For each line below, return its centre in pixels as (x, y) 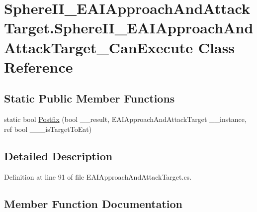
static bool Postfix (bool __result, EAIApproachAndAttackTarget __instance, (125, 119)
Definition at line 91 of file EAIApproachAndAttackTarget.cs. (98, 176)
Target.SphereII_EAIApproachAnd (129, 28)
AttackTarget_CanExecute (99, 47)
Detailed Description (58, 156)
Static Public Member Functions (89, 98)
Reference (39, 66)
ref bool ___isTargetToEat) (48, 129)
